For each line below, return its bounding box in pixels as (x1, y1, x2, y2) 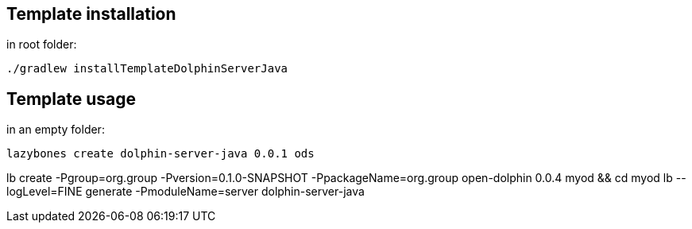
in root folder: (6, 37, 77, 52)
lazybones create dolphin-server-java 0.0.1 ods (6, 147, 315, 161)
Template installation (6, 4, 176, 24)
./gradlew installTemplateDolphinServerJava (6, 62, 288, 76)
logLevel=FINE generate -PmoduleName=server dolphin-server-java (6, 184, 365, 199)
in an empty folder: (6, 122, 105, 137)
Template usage (6, 88, 136, 109)
